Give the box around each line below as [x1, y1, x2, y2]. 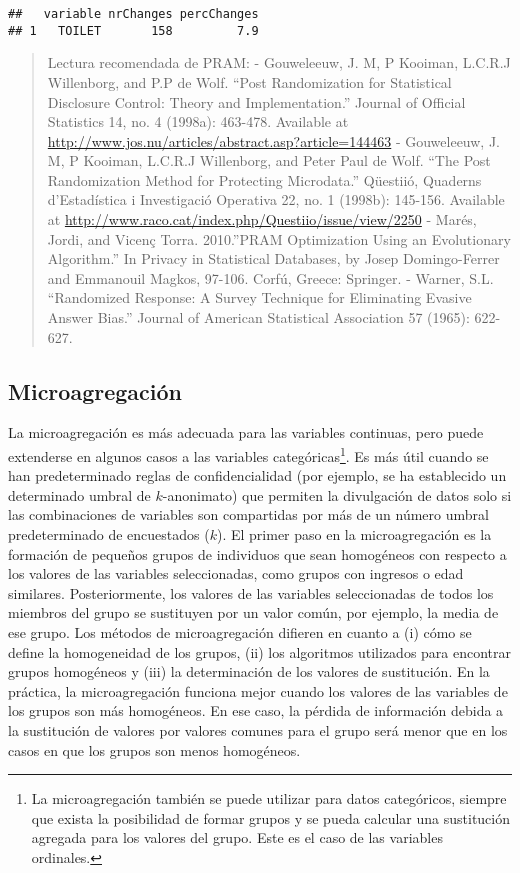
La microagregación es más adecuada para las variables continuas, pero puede [8, 422, 484, 443]
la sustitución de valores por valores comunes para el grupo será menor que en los [8, 719, 508, 740]
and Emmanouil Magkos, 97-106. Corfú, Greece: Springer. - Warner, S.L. [47, 267, 494, 288]
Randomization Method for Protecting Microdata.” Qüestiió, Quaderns [47, 169, 482, 190]
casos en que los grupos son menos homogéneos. [8, 739, 301, 760]
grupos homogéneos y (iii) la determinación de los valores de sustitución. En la [8, 661, 490, 682]
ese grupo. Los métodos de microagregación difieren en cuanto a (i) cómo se [8, 622, 472, 643]
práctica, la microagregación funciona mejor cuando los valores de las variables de [8, 680, 508, 701]
